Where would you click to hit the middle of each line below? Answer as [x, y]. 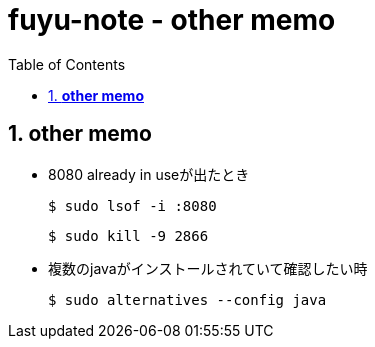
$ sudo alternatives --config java [187, 299]
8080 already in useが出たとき [149, 174]
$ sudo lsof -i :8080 [132, 205]
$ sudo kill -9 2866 [128, 235]
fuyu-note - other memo [172, 20]
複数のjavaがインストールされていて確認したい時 [208, 268]
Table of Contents [67, 64]
